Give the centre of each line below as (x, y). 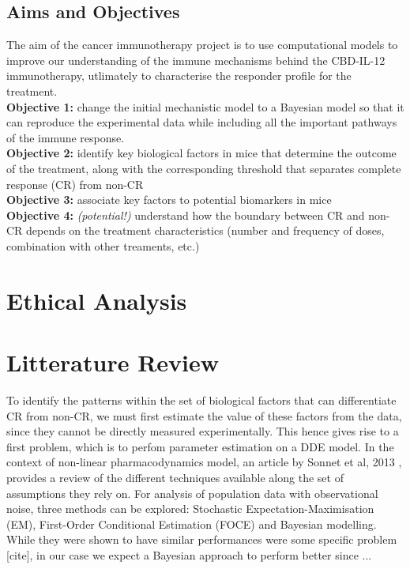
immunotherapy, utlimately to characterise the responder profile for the (179, 75)
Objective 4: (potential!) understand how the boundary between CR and (186, 215)
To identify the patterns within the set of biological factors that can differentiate (201, 400)
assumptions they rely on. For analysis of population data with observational (192, 493)
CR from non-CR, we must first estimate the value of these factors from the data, (204, 415)
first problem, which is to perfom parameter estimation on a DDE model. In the (200, 446)
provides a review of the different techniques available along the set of (175, 477)
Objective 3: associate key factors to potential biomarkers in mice (169, 200)
